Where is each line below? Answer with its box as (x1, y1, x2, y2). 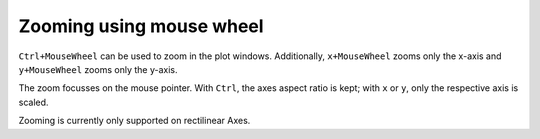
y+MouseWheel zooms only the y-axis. (18, 63, 178, 75)
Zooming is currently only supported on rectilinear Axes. (18, 115, 251, 127)
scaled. (18, 96, 49, 108)
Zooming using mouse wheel (18, 15, 264, 37)
